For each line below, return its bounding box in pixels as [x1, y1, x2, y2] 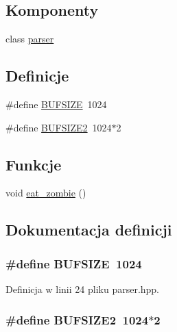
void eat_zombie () [5, 186, 86, 200]
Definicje [5, 65, 69, 86]
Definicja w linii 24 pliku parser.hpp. [5, 281, 160, 296]
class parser [5, 31, 54, 46]
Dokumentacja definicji [5, 219, 172, 240]
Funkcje [5, 153, 62, 175]
